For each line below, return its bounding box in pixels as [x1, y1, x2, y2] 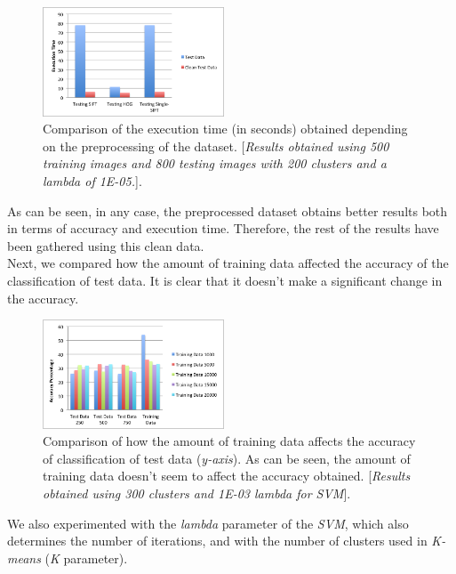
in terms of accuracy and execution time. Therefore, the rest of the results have [7, 219, 439, 238]
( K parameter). [44, 548, 128, 567]
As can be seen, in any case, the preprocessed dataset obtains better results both [7, 201, 448, 220]
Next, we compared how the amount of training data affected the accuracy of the [7, 254, 449, 272]
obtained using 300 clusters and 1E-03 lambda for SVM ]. [43, 483, 351, 502]
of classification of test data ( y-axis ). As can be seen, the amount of [43, 449, 411, 467]
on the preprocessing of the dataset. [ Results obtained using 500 [43, 136, 389, 155]
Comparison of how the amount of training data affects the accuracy [43, 432, 416, 450]
